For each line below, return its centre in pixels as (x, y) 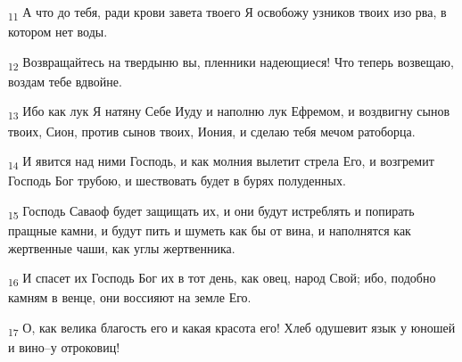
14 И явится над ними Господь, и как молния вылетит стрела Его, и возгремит (221, 162)
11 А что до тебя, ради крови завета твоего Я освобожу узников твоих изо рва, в (227, 13)
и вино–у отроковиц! (64, 347)
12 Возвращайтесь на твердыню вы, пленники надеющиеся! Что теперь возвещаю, (231, 62)
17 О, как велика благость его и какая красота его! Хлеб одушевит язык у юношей (232, 328)
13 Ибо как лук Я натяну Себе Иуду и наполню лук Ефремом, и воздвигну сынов (229, 112)
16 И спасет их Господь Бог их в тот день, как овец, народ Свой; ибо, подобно (222, 279)
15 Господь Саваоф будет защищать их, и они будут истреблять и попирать (211, 211)
